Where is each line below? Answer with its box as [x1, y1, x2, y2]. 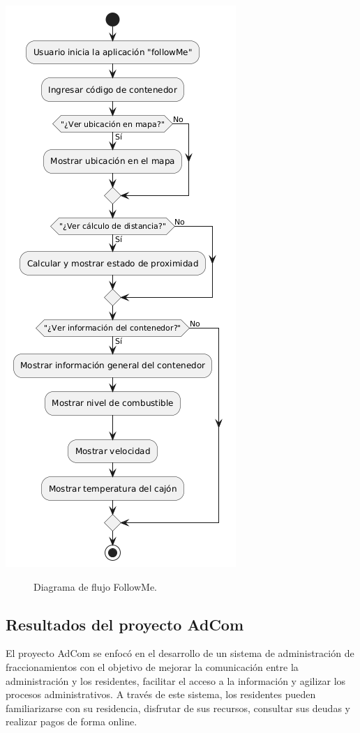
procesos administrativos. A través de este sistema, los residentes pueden [6, 687, 316, 702]
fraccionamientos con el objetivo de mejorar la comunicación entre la [6, 659, 299, 674]
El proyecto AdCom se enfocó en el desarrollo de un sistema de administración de [6, 646, 354, 660]
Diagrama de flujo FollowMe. [33, 579, 158, 594]
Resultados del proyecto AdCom [6, 613, 244, 635]
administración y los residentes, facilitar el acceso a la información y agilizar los [6, 673, 346, 688]
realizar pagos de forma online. [6, 714, 137, 729]
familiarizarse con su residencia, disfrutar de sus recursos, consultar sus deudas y [6, 700, 350, 715]
